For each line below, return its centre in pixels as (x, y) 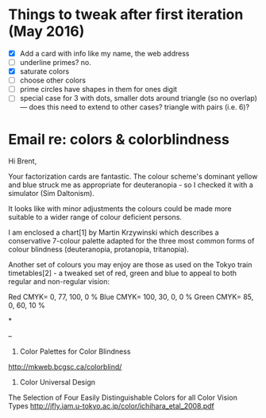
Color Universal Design (58, 382)
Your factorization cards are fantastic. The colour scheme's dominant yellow (133, 177)
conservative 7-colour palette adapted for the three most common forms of (131, 241)
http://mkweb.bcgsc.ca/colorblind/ (65, 367)
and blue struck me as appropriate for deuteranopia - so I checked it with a (131, 185)
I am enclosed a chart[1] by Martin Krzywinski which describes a (114, 232)
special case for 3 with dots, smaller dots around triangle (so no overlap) (139, 98)
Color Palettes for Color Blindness (75, 351)
